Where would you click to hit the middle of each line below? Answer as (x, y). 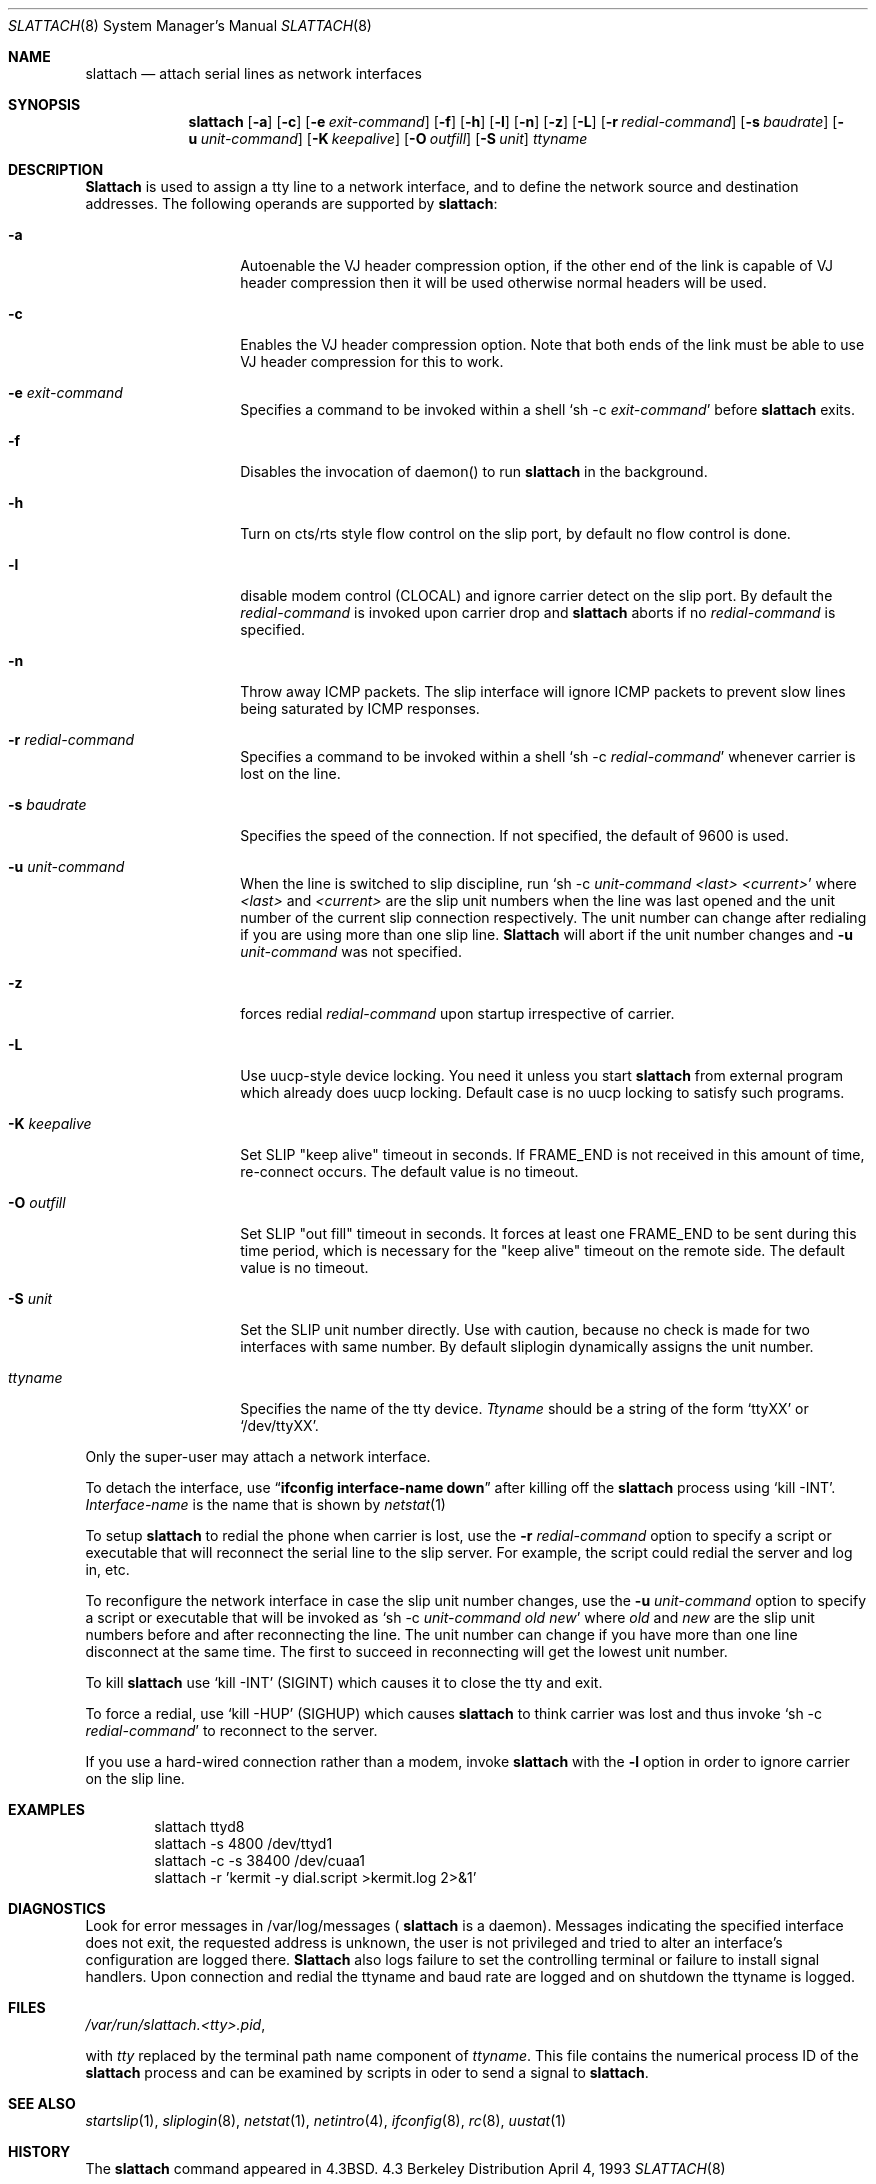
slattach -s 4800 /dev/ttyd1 (243, 1843)
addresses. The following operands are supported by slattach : (291, 203)
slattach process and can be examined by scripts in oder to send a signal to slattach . (367, 2072)
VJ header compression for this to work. (372, 361)
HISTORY (39, 2151)
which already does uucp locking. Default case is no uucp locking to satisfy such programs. (542, 1092)
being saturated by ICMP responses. (360, 708)
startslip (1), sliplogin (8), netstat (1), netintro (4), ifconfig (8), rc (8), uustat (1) (326, 2120)
